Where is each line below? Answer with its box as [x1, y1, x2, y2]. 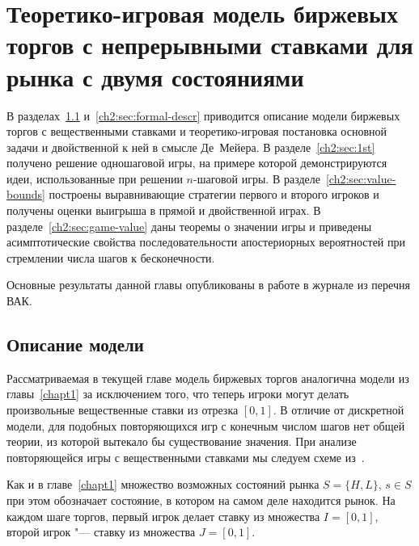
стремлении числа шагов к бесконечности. [6, 249, 215, 266]
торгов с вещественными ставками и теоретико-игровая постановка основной [6, 123, 387, 140]
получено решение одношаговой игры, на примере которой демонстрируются [6, 154, 387, 171]
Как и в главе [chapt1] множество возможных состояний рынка [6, 476, 320, 493]
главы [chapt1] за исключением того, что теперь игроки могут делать [6, 385, 349, 402]
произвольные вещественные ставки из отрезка [6, 401, 239, 418]
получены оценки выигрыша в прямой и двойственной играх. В [6, 202, 321, 219]
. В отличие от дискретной [273, 401, 404, 418]
